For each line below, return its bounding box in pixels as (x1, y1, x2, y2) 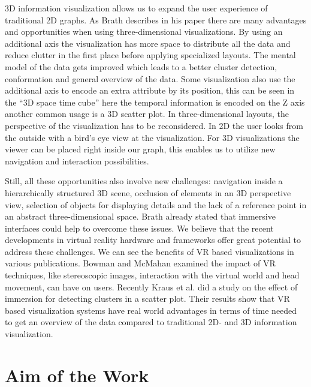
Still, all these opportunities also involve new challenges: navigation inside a (5, 175, 283, 187)
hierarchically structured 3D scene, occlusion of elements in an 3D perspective (5, 186, 291, 199)
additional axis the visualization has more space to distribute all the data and (5, 37, 291, 49)
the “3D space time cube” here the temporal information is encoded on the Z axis (5, 95, 305, 108)
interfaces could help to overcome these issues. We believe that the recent (5, 221, 274, 234)
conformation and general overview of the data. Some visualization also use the (5, 72, 295, 85)
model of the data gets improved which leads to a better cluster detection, (5, 60, 277, 73)
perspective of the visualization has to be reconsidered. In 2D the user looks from (5, 119, 303, 131)
